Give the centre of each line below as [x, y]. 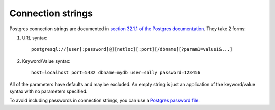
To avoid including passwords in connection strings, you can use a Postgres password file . [104, 101]
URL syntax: [35, 38]
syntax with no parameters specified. [48, 91]
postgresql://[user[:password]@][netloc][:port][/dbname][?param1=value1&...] [132, 49]
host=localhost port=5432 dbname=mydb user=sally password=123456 [116, 73]
